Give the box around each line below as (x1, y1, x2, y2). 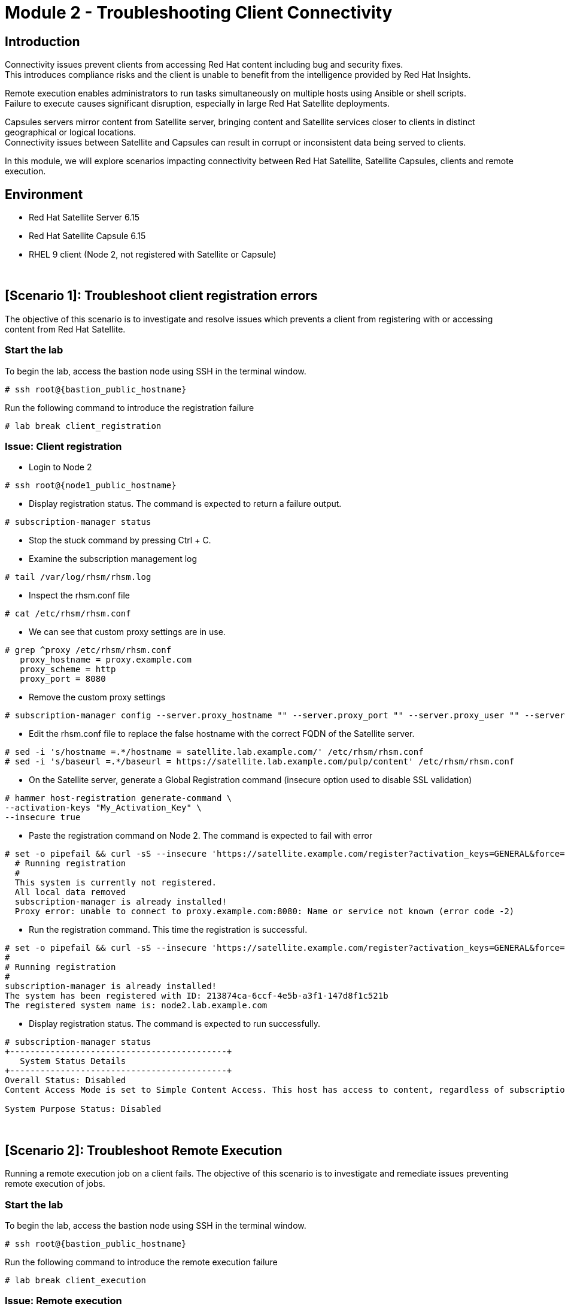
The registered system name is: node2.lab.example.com (5, 1000, 268, 1011)
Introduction (5, 34, 80, 49)
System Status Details (20, 1056, 126, 1066)
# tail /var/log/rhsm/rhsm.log (5, 572, 151, 582)
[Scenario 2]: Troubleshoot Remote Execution (5, 1142, 282, 1158)
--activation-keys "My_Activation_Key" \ (5, 803, 202, 813)
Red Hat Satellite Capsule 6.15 (29, 231, 146, 241)
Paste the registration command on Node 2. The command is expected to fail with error (29, 830, 373, 841)
